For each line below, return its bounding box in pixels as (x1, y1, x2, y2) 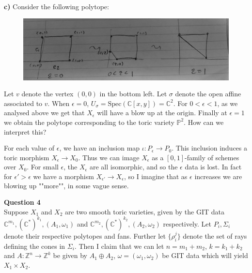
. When (47, 98, 70, 108)
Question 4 (4, 197, 41, 207)
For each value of (4, 143, 55, 153)
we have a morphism (33, 171, 94, 181)
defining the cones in (4, 241, 65, 251)
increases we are (194, 171, 242, 181)
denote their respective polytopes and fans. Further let (4, 230, 166, 241)
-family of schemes (185, 152, 239, 162)
